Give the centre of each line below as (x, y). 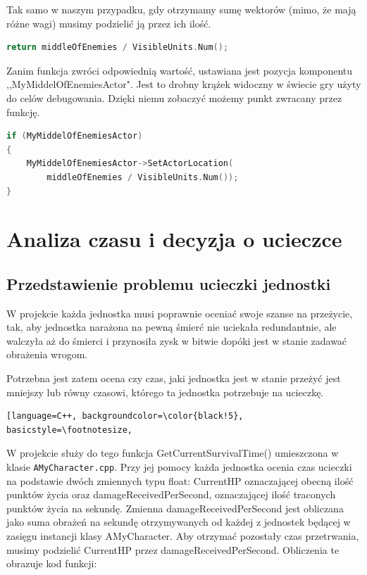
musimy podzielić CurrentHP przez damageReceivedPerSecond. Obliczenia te (173, 549)
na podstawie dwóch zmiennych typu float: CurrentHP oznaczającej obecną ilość (180, 480)
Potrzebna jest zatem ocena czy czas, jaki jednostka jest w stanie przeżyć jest (174, 378)
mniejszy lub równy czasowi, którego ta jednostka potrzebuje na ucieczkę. (165, 392)
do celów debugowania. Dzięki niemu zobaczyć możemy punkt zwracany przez (174, 97)
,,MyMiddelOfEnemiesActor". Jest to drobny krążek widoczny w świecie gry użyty (184, 84)
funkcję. (23, 112)
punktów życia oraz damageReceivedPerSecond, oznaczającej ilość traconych (171, 494)
